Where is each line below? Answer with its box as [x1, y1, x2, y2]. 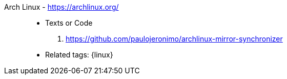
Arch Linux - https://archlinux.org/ [4, 3, 119, 11]
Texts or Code [45, 18, 93, 27]
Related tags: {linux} [45, 50, 113, 59]
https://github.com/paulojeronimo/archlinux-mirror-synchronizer [66, 34, 283, 43]
